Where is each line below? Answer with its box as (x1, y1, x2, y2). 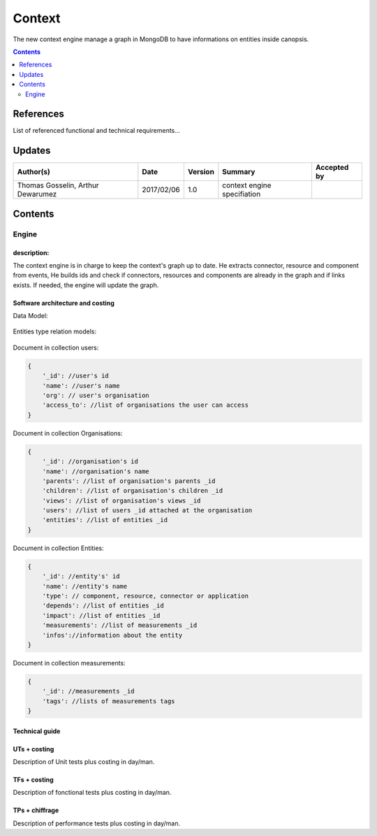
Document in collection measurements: (13, 658, 126, 667)
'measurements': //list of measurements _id (42, 621, 198, 629)
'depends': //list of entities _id (42, 602, 164, 610)
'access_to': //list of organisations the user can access (42, 401, 249, 409)
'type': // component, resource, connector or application (42, 592, 249, 600)
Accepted (315, 163, 349, 173)
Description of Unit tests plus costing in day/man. (13, 758, 155, 766)
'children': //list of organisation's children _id (42, 487, 223, 495)
